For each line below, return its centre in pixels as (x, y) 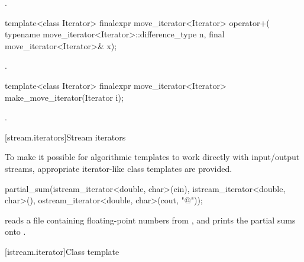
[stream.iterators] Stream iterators (65, 137)
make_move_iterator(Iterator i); (64, 97)
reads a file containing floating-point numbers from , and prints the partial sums (150, 220)
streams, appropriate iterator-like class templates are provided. (119, 168)
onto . (15, 231)
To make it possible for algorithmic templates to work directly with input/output (152, 157)
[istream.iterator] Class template (62, 251)
